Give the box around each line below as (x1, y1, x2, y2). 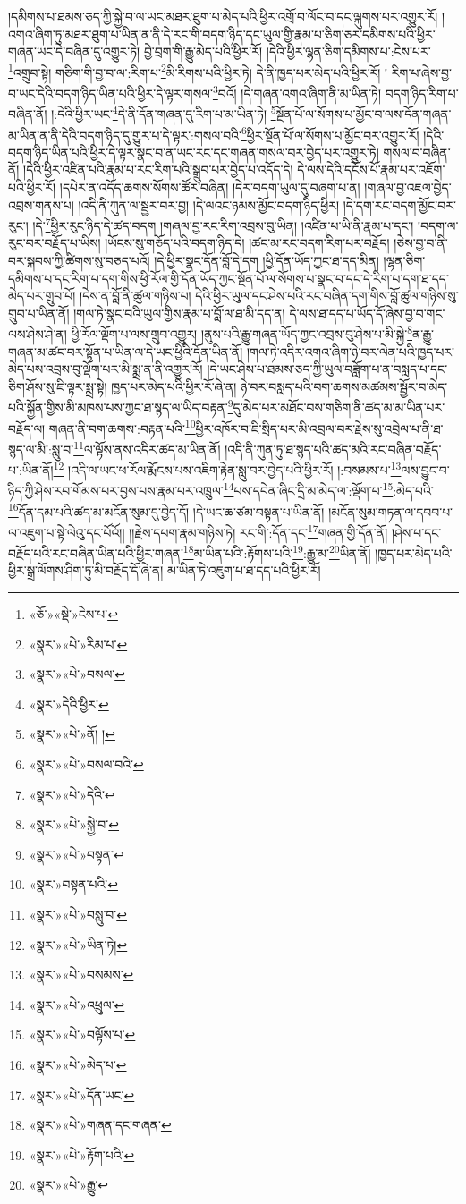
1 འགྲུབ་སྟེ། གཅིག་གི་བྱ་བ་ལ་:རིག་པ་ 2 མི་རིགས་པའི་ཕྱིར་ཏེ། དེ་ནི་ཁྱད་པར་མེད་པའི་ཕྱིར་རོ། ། (8, 60, 388, 81)
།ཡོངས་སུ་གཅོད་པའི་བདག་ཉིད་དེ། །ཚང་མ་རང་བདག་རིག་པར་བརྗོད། (105, 233, 390, 252)
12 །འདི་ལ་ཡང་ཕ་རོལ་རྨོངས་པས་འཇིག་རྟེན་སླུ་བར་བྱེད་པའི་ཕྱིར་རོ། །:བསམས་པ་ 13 (53, 458, 402, 479)
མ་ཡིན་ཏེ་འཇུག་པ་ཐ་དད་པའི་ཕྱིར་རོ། (167, 561, 321, 580)
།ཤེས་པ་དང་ (391, 522, 442, 541)
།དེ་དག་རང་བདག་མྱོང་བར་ (343, 195, 456, 214)
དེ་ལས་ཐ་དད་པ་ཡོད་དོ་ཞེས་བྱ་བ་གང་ (289, 303, 445, 322)
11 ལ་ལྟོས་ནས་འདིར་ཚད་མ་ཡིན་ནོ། (73, 437, 221, 458)
